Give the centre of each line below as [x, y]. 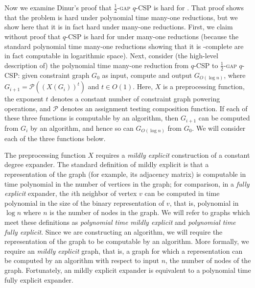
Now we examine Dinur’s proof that [58, 7]
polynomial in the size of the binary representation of [84, 203]
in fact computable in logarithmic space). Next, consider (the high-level [111, 56]
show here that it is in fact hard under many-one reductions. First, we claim [119, 27]
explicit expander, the [37, 193]
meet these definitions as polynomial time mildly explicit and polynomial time [120, 222]
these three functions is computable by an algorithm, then [92, 118]
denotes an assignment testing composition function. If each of [154, 108]
